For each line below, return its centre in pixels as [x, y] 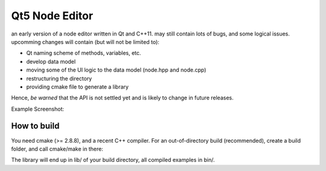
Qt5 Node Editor [52, 16]
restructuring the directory [59, 78]
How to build [35, 126]
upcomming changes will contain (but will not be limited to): [85, 42]
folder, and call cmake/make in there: [57, 149]
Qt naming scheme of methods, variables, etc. [84, 53]
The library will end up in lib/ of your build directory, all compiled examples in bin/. [113, 160]
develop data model [51, 61]
